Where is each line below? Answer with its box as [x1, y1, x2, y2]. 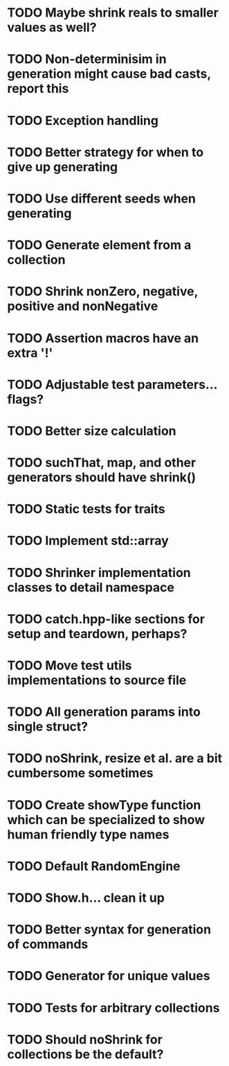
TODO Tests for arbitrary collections [7, 1000, 220, 1015]
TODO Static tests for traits [7, 501, 166, 517]
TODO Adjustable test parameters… [7, 377, 218, 393]
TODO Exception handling [7, 112, 159, 128]
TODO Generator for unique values [7, 968, 210, 984]
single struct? [7, 719, 89, 734]
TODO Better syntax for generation [7, 922, 212, 938]
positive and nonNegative [7, 298, 158, 314]
